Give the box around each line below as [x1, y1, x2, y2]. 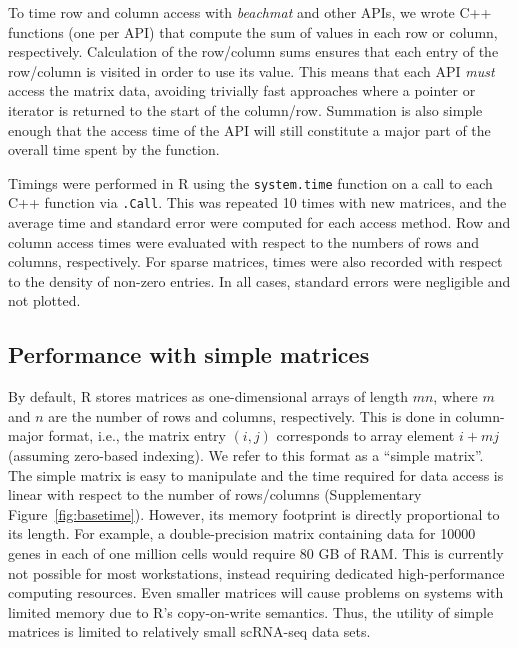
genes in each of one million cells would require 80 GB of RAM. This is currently [8, 542, 504, 563]
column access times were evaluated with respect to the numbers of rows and [8, 231, 480, 252]
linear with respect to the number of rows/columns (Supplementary [8, 484, 422, 505]
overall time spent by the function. [8, 139, 220, 160]
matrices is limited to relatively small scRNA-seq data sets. [8, 621, 371, 642]
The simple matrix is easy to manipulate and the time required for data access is [8, 464, 504, 485]
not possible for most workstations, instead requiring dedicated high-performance [8, 562, 505, 583]
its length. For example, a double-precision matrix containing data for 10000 [8, 523, 476, 544]
